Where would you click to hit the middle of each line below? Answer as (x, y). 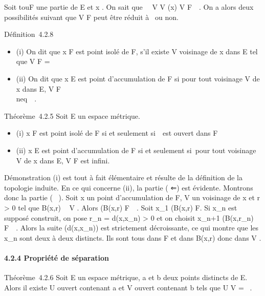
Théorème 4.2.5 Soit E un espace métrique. (72, 115)
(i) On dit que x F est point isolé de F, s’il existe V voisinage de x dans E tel (137, 51)
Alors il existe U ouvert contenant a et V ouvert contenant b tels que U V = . (128, 287)
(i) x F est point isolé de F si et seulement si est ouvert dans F (117, 133)
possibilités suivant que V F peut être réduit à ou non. (91, 17)
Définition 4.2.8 (29, 34)
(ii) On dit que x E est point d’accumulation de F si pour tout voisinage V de (138, 78)
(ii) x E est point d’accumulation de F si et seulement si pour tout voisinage (136, 150)
